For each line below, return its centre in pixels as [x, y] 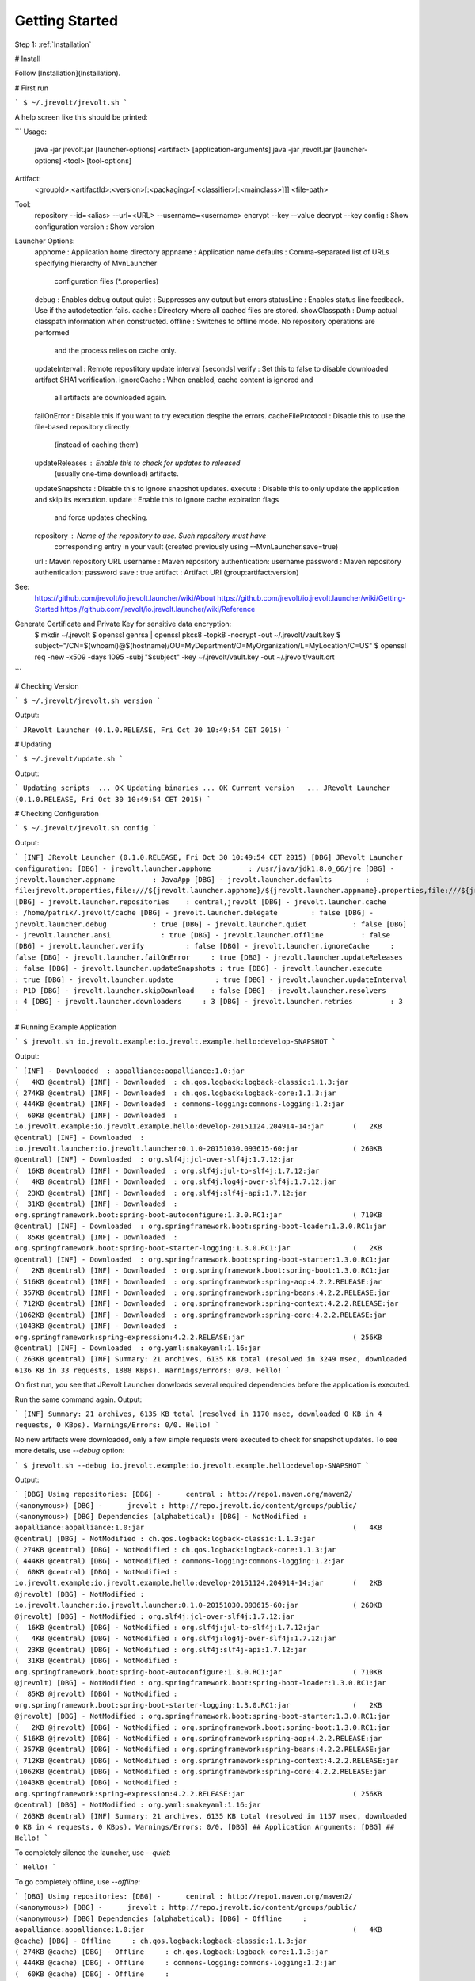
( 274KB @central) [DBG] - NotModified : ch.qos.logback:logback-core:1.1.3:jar [175, 1550]
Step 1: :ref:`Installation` [53, 44]
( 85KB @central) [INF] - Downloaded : [96, 1237]
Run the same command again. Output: [78, 1399]
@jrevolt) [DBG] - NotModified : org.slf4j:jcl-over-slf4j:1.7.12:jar [154, 1616]
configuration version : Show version [94, 227]
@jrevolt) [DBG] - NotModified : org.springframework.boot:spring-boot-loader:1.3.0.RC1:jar [201, 1683]
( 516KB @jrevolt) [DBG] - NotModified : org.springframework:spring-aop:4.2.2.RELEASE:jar [198, 1738]
